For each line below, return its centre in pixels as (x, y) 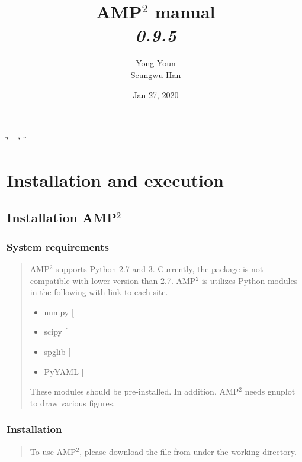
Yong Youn (156, 63)
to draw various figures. (73, 403)
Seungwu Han (156, 74)
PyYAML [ (64, 371)
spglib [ (57, 352)
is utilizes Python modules (250, 280)
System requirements (58, 246)
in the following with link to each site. (99, 292)
